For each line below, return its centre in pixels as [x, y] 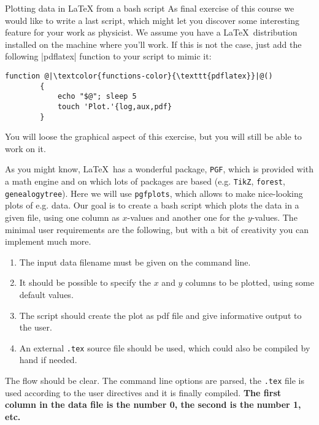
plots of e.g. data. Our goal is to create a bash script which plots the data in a [152, 205]
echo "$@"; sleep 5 [97, 97]
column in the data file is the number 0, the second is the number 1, [153, 404]
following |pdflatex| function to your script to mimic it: [108, 56]
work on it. [25, 148]
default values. [46, 294]
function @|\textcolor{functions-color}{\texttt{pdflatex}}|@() [139, 76]
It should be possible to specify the [85, 282]
